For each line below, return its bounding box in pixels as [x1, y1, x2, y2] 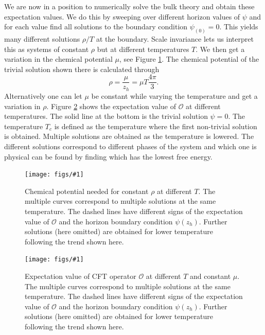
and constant [190, 270, 231, 281]
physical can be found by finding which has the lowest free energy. [4, 151, 213, 162]
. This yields [219, 21, 258, 32]
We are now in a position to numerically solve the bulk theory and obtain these [4, 1, 255, 11]
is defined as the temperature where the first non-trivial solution [54, 120, 257, 131]
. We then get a [196, 43, 245, 54]
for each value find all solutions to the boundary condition [4, 21, 188, 32]
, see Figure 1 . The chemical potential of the [119, 54, 259, 64]
